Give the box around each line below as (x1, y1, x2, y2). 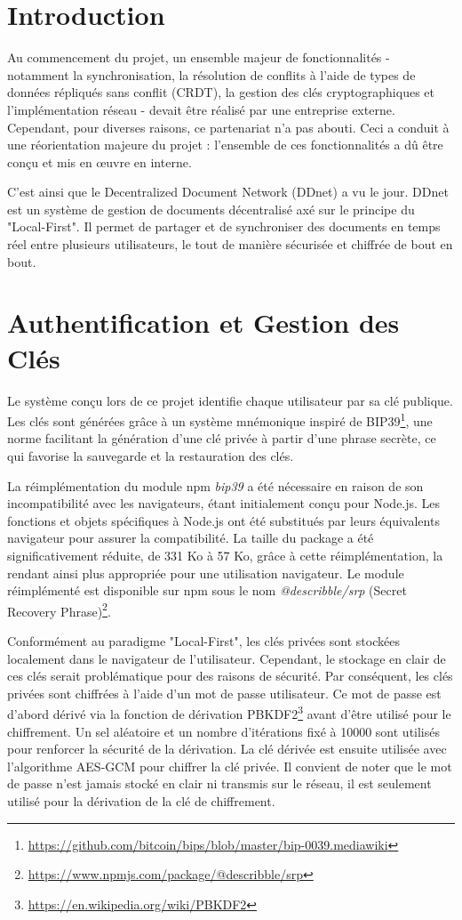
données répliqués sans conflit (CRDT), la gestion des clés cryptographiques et (7, 83, 434, 101)
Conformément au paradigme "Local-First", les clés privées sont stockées (7, 632, 400, 650)
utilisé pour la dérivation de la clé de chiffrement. (7, 792, 275, 810)
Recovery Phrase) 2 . (7, 599, 111, 620)
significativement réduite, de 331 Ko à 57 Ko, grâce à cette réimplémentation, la (7, 545, 443, 564)
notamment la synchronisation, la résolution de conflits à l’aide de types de (7, 65, 416, 84)
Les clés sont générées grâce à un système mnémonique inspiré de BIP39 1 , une (7, 409, 433, 430)
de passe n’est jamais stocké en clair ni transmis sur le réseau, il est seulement (7, 774, 432, 793)
